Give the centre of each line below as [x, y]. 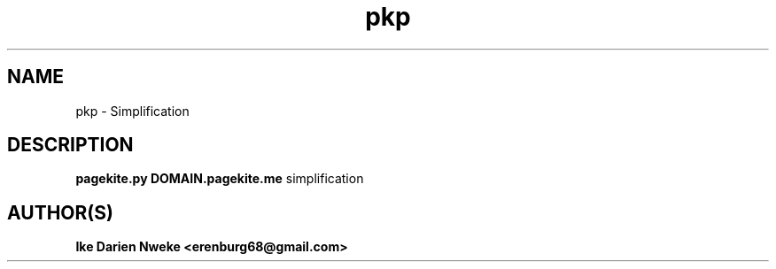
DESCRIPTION [70, 145]
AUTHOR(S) [60, 212]
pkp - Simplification [132, 111]
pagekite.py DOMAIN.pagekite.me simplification [220, 179]
